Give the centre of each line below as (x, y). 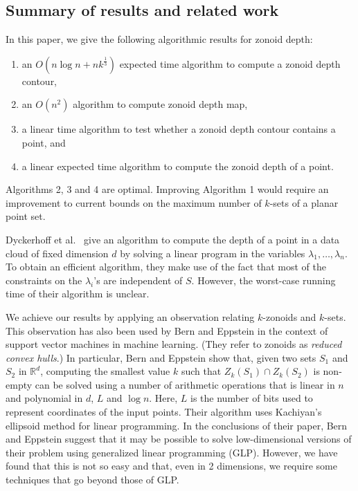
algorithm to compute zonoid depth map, (160, 104)
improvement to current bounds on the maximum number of (134, 202)
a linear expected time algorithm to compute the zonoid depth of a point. (178, 166)
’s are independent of (138, 280)
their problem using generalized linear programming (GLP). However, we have (172, 452)
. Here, (163, 398)
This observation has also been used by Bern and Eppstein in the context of (167, 330)
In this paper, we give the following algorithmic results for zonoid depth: (159, 39)
